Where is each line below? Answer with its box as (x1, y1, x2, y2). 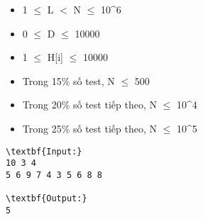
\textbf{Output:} (6, 193, 87, 204)
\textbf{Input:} (6, 146, 82, 157)
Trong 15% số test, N (22, 73, 115, 88)
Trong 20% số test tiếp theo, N (22, 97, 157, 112)
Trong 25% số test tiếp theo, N (22, 120, 157, 135)
